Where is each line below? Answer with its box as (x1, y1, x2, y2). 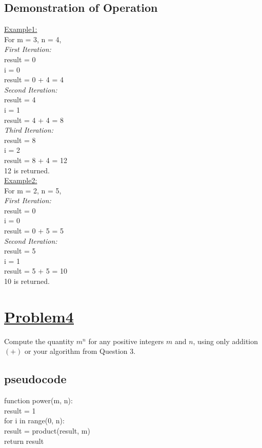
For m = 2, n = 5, (4, 185, 62, 195)
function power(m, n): (4, 395, 73, 406)
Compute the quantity (4, 335, 74, 346)
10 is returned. (4, 276, 50, 286)
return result (4, 435, 44, 446)
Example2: (4, 175, 37, 186)
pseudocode (4, 371, 67, 387)
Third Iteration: (4, 124, 53, 135)
